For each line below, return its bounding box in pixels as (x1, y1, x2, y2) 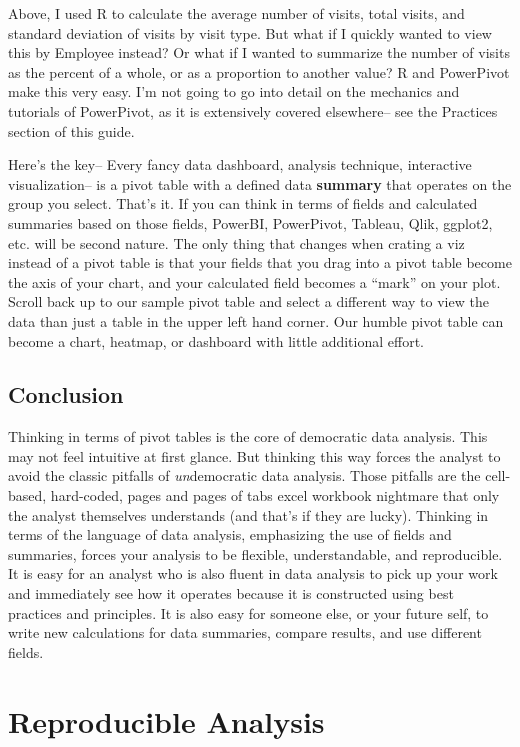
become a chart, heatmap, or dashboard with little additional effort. (8, 330, 424, 351)
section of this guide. (8, 120, 135, 141)
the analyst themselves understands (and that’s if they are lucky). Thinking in (8, 504, 489, 525)
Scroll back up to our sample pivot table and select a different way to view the (8, 291, 489, 312)
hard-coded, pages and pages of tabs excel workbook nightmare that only (50, 485, 500, 506)
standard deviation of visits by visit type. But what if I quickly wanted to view (8, 22, 492, 43)
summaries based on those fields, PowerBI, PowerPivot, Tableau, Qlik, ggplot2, (8, 212, 493, 233)
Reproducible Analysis (8, 700, 325, 741)
